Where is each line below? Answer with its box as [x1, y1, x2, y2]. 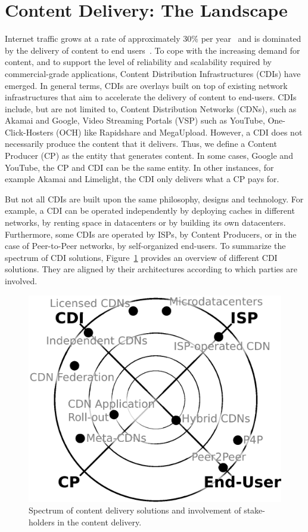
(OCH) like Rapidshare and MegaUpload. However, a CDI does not [56, 125, 303, 138]
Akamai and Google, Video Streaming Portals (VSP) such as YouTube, [5, 114, 265, 127]
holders [29, 515, 55, 528]
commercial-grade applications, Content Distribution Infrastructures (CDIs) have [5, 67, 301, 79]
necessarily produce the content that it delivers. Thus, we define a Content [5, 137, 277, 150]
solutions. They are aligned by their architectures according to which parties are [5, 263, 297, 275]
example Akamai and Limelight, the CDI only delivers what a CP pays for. [5, 173, 279, 185]
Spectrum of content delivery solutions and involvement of [29, 504, 241, 516]
